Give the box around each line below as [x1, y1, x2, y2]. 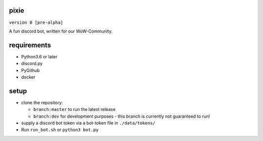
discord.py [21, 61, 43, 67]
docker [21, 74, 36, 80]
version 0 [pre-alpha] [9, 19, 63, 25]
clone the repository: [21, 100, 63, 106]
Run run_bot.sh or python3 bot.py [21, 127, 99, 133]
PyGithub [21, 67, 40, 73]
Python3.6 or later [21, 53, 57, 59]
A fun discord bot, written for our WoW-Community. [9, 28, 113, 34]
